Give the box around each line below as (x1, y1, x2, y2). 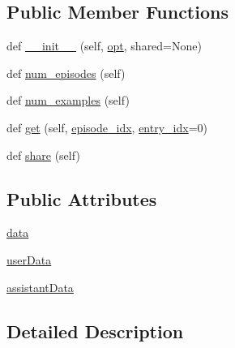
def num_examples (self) (6, 92, 130, 109)
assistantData (6, 278, 74, 295)
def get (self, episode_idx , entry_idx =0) (6, 118, 207, 135)
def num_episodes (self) (6, 64, 126, 81)
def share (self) (6, 146, 80, 163)
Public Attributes (6, 186, 157, 211)
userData (6, 251, 52, 268)
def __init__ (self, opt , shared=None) (6, 37, 202, 54)
